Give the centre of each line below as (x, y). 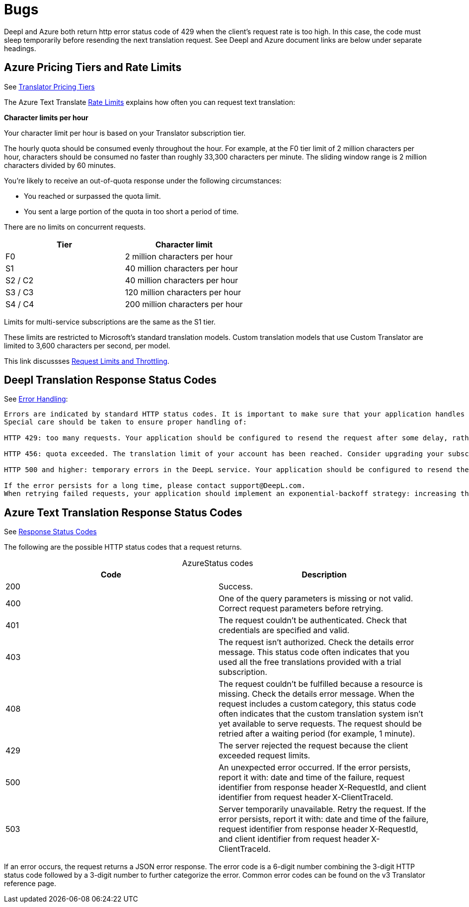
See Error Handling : (36, 399)
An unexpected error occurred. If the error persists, (315, 768)
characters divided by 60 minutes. (60, 165)
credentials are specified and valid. (284, 630)
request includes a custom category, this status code (317, 704)
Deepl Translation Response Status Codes (110, 380)
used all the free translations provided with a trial (310, 662)
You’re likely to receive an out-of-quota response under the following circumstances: (143, 180)
